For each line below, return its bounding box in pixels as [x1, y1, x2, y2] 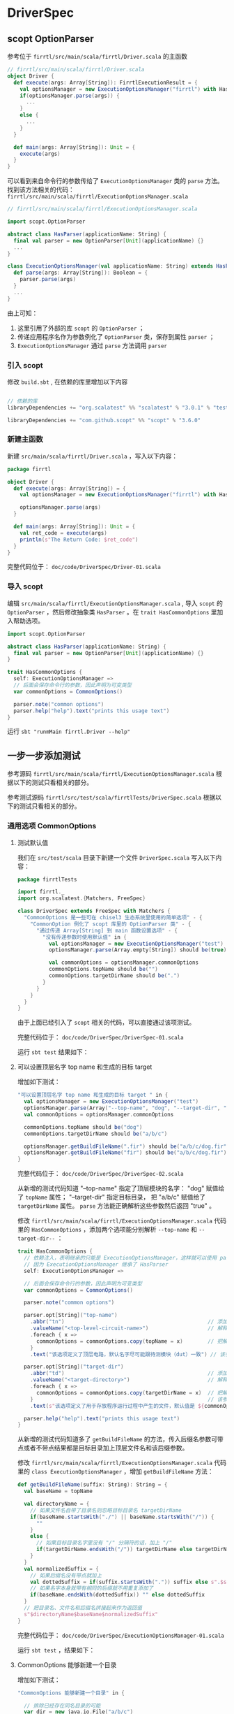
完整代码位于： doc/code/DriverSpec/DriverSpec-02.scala [17, 1169, 184, 1178]
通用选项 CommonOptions [7, 821, 97, 831]
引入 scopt [7, 360, 43, 370]
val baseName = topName [24, 1488, 93, 1495]
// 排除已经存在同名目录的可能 [24, 1702, 101, 1709]
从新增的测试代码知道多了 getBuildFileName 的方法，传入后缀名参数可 [17, 1435, 218, 1443]
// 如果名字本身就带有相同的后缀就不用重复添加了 [30, 1585, 154, 1592]
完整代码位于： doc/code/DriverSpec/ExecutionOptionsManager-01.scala [17, 1631, 224, 1639]
